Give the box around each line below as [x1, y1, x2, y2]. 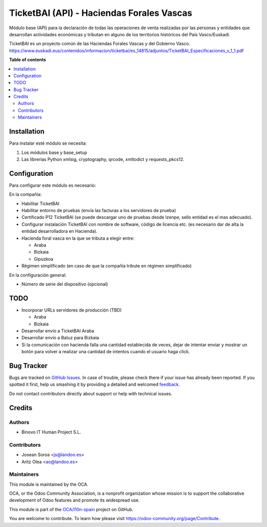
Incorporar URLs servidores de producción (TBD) [21, 307, 122, 313]
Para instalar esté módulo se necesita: [9, 140, 87, 146]
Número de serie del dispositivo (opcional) [21, 281, 108, 287]
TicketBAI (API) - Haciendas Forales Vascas [9, 7, 192, 18]
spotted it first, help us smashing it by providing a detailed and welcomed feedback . [9, 381, 180, 387]
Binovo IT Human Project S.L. [21, 429, 82, 435]
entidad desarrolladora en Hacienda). [21, 228, 97, 234]
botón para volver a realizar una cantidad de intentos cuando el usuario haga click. [21, 349, 190, 355]
